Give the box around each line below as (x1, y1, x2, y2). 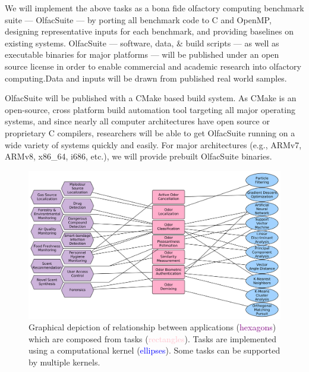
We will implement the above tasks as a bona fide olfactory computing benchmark (5, 2, 304, 14)
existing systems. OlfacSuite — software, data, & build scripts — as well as (5, 36, 279, 49)
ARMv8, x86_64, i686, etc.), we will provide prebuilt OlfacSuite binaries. (5, 150, 272, 162)
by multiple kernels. (29, 355, 100, 368)
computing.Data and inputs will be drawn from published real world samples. (5, 71, 287, 84)
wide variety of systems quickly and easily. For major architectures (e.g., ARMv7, (5, 138, 302, 151)
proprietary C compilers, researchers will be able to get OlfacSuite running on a (5, 126, 295, 139)
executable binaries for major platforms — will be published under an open (5, 48, 279, 61)
